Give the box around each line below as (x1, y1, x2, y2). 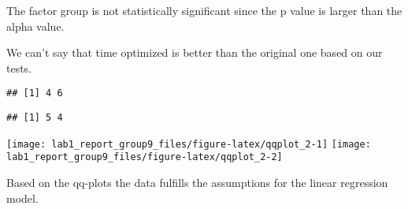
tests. (6, 59, 32, 76)
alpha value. (6, 17, 65, 34)
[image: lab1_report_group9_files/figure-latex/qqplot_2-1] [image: (6, 138, 371, 150)
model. (6, 189, 39, 206)
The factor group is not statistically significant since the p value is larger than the (6, 2, 402, 18)
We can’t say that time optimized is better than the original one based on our (6, 44, 383, 61)
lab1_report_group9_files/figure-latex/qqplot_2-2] (6, 151, 283, 163)
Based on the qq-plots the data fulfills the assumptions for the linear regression (6, 174, 388, 190)
